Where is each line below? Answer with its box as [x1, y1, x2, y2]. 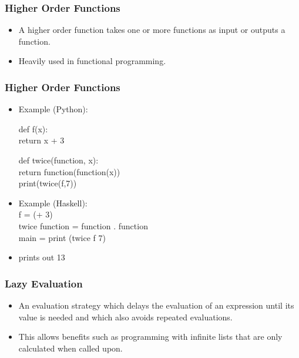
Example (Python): [18, 103, 88, 115]
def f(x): [18, 122, 48, 135]
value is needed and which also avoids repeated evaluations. [18, 310, 233, 323]
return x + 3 [18, 134, 65, 146]
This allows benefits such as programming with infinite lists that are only [18, 330, 283, 343]
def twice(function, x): [18, 154, 99, 166]
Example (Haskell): [18, 196, 88, 209]
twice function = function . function [18, 219, 148, 232]
